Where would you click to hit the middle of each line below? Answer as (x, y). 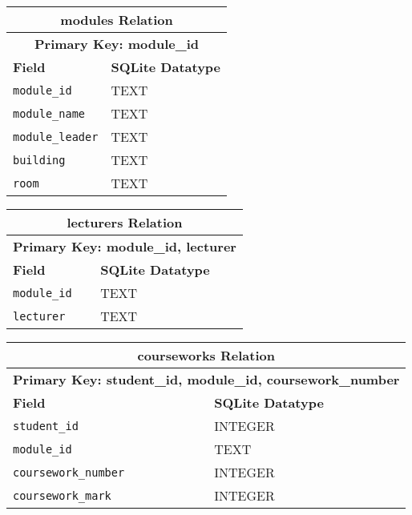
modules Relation (117, 20)
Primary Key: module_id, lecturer (125, 246)
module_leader (56, 137)
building (39, 160)
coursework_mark (62, 495)
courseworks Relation (206, 355)
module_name (49, 113)
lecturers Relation (125, 222)
